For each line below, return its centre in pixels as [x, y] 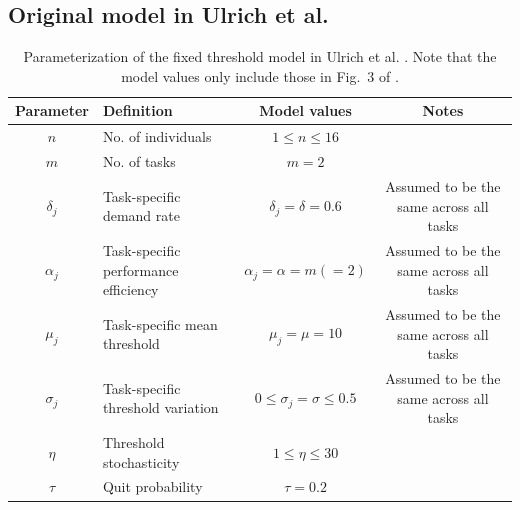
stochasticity [141, 461]
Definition [137, 110]
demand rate [141, 215]
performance [140, 269]
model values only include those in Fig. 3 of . [260, 75]
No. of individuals [157, 136]
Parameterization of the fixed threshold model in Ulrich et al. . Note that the [260, 56]
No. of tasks [139, 161]
